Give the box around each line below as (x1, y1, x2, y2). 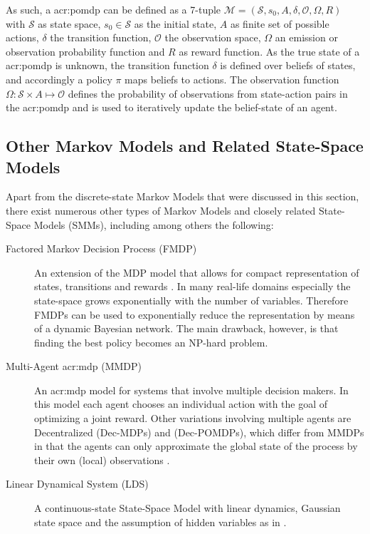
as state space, (38, 16, 101, 31)
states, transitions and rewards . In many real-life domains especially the (34, 279, 351, 294)
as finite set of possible (230, 16, 329, 31)
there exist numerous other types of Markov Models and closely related (6, 202, 316, 217)
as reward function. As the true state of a (179, 43, 360, 58)
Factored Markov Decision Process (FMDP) (6, 241, 197, 256)
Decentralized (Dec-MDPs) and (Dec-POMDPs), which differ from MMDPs (34, 424, 364, 439)
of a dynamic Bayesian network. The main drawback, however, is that (34, 321, 339, 336)
